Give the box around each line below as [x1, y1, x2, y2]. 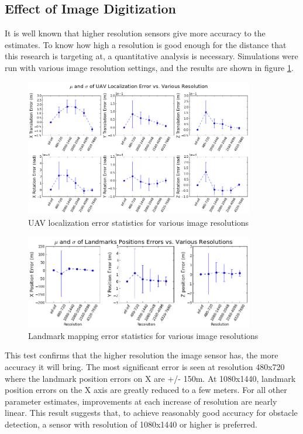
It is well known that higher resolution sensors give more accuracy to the [5, 27, 266, 39]
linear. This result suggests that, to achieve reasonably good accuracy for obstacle [5, 406, 298, 419]
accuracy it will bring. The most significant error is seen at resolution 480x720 [5, 361, 285, 372]
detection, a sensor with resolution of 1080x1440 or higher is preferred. [5, 418, 257, 430]
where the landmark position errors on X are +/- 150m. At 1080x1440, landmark [5, 372, 296, 384]
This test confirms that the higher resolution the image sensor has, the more [5, 349, 278, 361]
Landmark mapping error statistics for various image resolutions [28, 329, 259, 341]
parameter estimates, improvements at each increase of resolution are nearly [5, 395, 277, 407]
